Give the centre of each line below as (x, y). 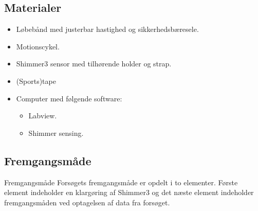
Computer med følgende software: (69, 98)
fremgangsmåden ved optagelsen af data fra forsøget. (87, 202)
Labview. (43, 116)
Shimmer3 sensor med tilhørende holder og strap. (94, 64)
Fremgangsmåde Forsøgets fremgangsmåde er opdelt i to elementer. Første (121, 182)
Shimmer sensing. (56, 133)
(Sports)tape (36, 81)
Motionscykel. (38, 46)
